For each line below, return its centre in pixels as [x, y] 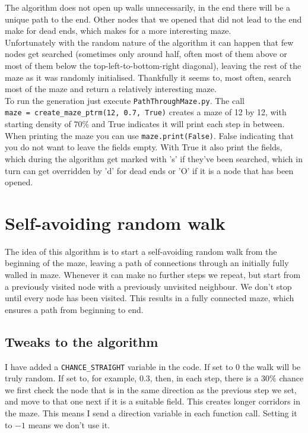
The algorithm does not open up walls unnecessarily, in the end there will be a [148, 7]
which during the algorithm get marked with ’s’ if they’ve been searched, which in [154, 158]
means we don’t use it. [69, 424]
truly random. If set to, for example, [71, 378]
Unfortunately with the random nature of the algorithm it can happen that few [149, 42]
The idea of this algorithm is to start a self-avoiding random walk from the [141, 251]
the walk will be [272, 366]
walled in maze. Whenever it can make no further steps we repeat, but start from [153, 274]
